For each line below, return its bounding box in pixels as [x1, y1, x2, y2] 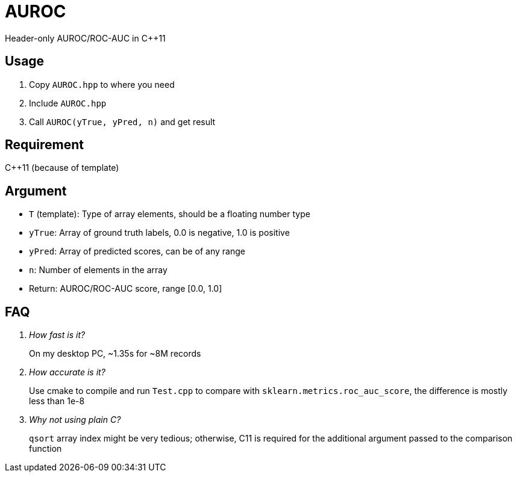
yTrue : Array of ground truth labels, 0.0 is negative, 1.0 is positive [29, 227, 290, 238]
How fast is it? [29, 330, 86, 340]
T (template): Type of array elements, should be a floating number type [29, 209, 310, 220]
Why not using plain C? [29, 414, 121, 425]
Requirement [5, 137, 84, 153]
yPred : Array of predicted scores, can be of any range [29, 246, 245, 257]
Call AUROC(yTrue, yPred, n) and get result [29, 116, 216, 127]
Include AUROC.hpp [29, 97, 107, 108]
